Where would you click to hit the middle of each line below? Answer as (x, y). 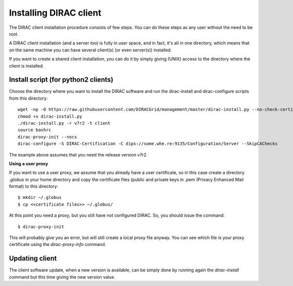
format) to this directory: (34, 186)
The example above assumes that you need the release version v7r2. (78, 154)
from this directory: (28, 98)
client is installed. (26, 66)
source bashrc (34, 130)
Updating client (33, 258)
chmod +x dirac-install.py (50, 116)
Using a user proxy (29, 163)
